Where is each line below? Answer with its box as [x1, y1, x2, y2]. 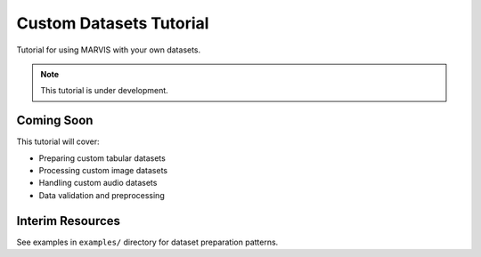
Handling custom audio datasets [38, 178, 158, 189]
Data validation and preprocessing [38, 189, 165, 200]
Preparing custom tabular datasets [38, 152, 167, 164]
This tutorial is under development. [40, 85, 168, 96]
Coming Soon [16, 113, 94, 128]
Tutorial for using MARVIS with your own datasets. [16, 44, 201, 55]
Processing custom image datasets [38, 165, 168, 176]
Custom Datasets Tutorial [16, 13, 209, 33]
